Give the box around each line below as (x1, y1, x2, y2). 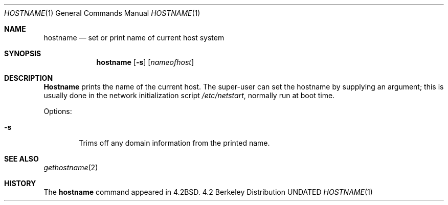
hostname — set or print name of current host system (43, 33, 225, 42)
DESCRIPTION (4, 74, 53, 82)
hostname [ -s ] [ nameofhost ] (96, 58, 194, 66)
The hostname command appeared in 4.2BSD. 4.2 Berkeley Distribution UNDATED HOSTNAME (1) (43, 188, 373, 196)
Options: (43, 107, 72, 116)
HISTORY (4, 179, 36, 188)
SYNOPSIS (4, 49, 41, 58)
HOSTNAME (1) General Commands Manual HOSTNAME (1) (4, 9, 200, 17)
